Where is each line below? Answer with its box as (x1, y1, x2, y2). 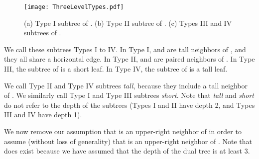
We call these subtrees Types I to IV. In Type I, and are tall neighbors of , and (4, 44, 246, 54)
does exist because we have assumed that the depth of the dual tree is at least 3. (4, 146, 250, 156)
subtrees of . (24, 27, 61, 38)
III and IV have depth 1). (4, 109, 82, 120)
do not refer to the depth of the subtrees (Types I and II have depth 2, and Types (4, 99, 255, 110)
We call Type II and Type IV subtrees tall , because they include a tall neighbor (4, 80, 248, 90)
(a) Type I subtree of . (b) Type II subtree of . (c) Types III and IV (24, 17, 232, 28)
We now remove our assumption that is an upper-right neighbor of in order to (4, 126, 242, 136)
